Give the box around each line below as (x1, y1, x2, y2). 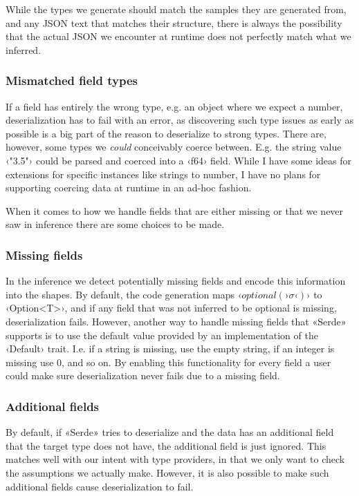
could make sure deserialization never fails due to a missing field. (6, 368, 280, 383)
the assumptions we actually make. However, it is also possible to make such (6, 465, 329, 479)
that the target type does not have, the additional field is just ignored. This (6, 438, 326, 452)
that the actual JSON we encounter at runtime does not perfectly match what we (6, 29, 351, 44)
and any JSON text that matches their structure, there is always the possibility (6, 15, 342, 30)
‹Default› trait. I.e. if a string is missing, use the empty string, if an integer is (6, 341, 335, 356)
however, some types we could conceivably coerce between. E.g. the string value (6, 140, 342, 154)
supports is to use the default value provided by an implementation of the (6, 327, 318, 342)
